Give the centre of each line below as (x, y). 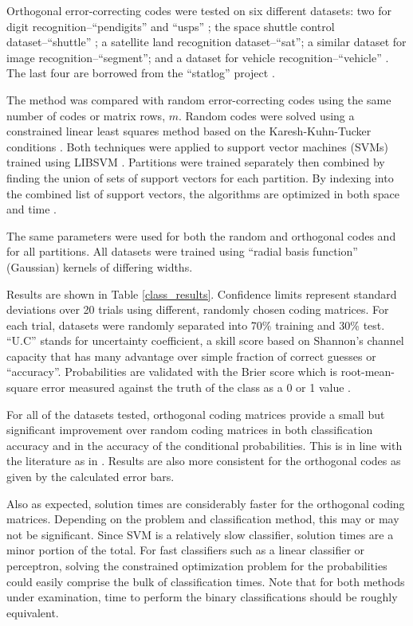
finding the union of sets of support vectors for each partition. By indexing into (200, 177)
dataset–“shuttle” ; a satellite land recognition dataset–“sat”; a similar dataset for (206, 42)
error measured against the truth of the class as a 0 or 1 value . (196, 387)
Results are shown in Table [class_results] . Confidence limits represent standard (202, 293)
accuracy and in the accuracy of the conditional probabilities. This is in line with (205, 445)
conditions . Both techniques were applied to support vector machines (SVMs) (198, 146)
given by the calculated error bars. (90, 477)
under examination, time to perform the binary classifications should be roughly (202, 597)
